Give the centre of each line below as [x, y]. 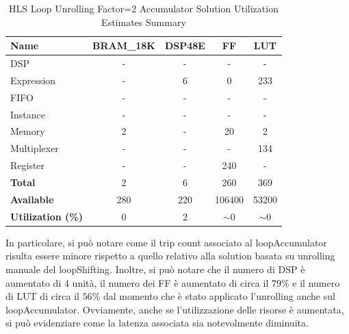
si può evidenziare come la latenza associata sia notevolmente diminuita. [157, 323]
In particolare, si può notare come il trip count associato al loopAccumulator [166, 242]
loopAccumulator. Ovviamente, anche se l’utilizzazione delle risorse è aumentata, [175, 309]
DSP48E [185, 46]
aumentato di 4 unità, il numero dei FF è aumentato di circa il [137, 282]
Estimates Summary [144, 22]
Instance [28, 114]
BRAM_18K [124, 46]
